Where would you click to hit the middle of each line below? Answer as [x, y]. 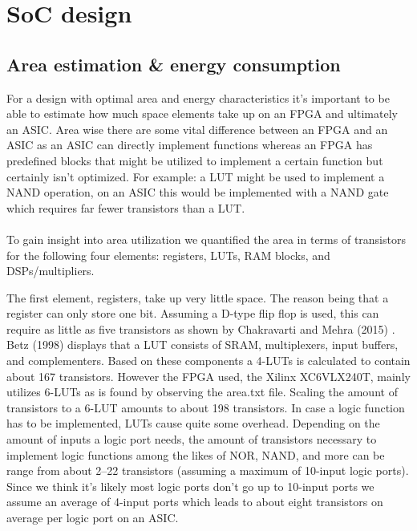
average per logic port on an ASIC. [93, 518]
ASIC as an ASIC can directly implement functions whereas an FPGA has [190, 145]
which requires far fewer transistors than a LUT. [126, 207]
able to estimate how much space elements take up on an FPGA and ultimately [202, 113]
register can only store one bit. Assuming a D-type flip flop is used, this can [193, 313]
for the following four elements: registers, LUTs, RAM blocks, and [168, 255]
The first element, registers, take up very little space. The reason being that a [198, 297]
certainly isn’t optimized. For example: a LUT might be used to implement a [196, 176]
